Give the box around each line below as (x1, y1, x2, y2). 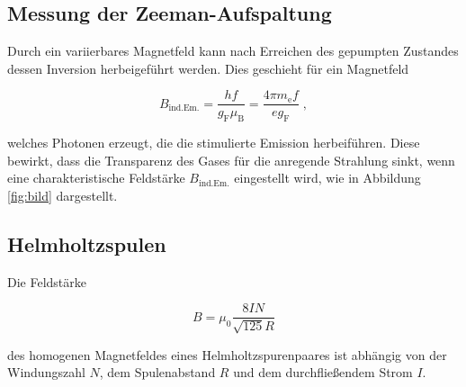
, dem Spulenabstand (99, 363, 216, 382)
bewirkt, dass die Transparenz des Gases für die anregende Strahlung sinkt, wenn (7, 150, 455, 169)
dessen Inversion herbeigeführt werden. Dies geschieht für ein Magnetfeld (7, 58, 409, 77)
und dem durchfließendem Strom (233, 363, 413, 382)
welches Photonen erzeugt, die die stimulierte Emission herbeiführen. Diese (7, 133, 420, 152)
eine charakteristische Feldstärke (7, 168, 185, 187)
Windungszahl (7, 363, 85, 382)
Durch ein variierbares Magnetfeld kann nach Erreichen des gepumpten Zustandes (7, 41, 459, 60)
